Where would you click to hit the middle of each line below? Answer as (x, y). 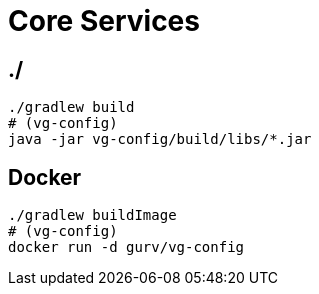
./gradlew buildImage (92, 215)
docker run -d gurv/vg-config (126, 247)
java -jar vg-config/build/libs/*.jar (160, 139)
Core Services (104, 21)
